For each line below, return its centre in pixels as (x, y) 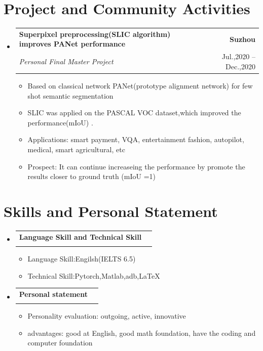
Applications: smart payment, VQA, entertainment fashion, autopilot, (136, 139)
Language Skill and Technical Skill (80, 236)
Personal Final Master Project (66, 61)
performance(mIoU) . (60, 122)
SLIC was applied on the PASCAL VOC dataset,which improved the (134, 113)
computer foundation (60, 343)
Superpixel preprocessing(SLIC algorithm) (95, 34)
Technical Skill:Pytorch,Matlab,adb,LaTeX (94, 275)
